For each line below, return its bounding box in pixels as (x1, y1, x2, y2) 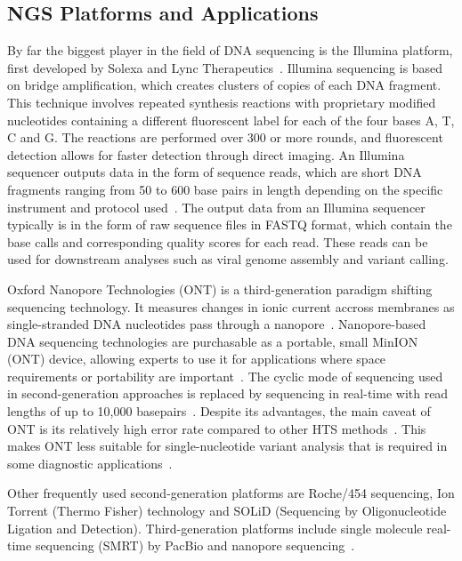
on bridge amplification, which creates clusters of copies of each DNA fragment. (7, 76, 442, 94)
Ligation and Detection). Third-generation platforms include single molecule (7, 518, 423, 537)
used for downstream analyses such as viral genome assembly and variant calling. (7, 250, 449, 268)
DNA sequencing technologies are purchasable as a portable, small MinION (7, 332, 418, 350)
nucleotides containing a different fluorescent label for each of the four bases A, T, (7, 110, 455, 129)
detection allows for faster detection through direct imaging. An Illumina (7, 145, 405, 164)
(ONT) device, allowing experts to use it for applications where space (7, 349, 386, 368)
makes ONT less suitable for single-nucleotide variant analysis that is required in (7, 437, 448, 455)
